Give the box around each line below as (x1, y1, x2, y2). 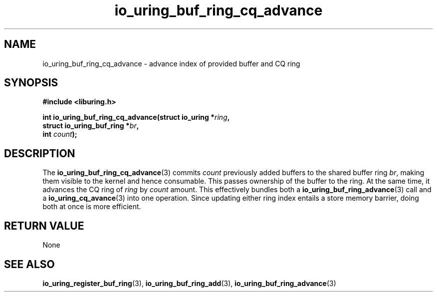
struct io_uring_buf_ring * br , (42, 121, 139, 130)
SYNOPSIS (4, 76, 58, 89)
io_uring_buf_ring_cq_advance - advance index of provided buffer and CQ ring (42, 59, 300, 68)
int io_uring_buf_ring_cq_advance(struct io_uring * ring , (42, 113, 230, 122)
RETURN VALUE (4, 219, 84, 232)
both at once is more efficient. (42, 202, 141, 211)
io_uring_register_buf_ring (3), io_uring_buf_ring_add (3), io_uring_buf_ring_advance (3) (42, 279, 336, 288)
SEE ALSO (4, 258, 55, 271)
